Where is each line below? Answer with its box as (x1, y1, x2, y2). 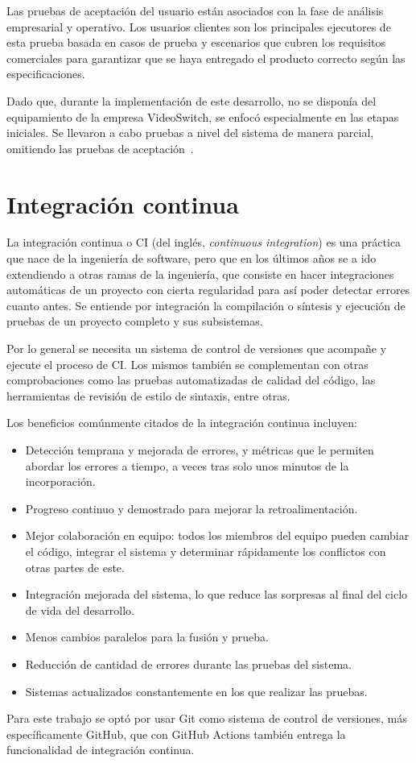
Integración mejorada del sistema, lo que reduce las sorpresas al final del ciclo (25, 586, 408, 603)
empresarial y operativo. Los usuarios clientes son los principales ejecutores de (6, 18, 391, 35)
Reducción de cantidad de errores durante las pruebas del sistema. (25, 655, 352, 672)
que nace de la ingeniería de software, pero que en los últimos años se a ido (6, 250, 377, 267)
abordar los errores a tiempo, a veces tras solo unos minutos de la (25, 457, 349, 474)
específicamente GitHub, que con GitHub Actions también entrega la (6, 725, 346, 742)
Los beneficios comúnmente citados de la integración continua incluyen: (6, 414, 358, 431)
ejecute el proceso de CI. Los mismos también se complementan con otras (6, 355, 369, 372)
